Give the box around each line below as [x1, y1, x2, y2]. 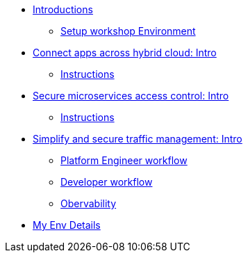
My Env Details [33, 219, 101, 231]
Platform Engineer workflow [60, 154, 188, 166]
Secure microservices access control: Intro [33, 90, 229, 102]
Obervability [60, 197, 117, 209]
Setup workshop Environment [60, 25, 196, 37]
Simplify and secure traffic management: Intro [33, 133, 242, 145]
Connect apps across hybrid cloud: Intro [33, 47, 217, 58]
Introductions [33, 3, 93, 15]
